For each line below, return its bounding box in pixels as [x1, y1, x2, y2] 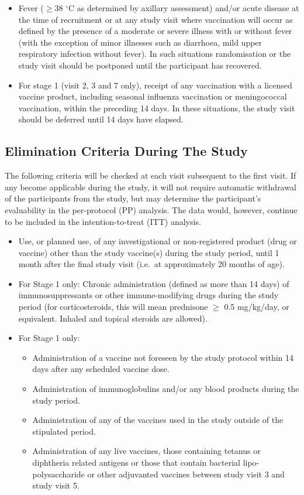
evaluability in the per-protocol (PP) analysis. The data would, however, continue [5, 203, 298, 216]
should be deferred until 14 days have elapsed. [18, 113, 184, 125]
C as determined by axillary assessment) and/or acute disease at [68, 2, 299, 13]
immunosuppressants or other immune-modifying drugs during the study [18, 289, 279, 301]
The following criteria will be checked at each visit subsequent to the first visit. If [5, 169, 296, 182]
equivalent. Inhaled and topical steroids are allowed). [18, 312, 208, 324]
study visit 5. [32, 479, 80, 491]
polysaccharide [32, 467, 85, 480]
